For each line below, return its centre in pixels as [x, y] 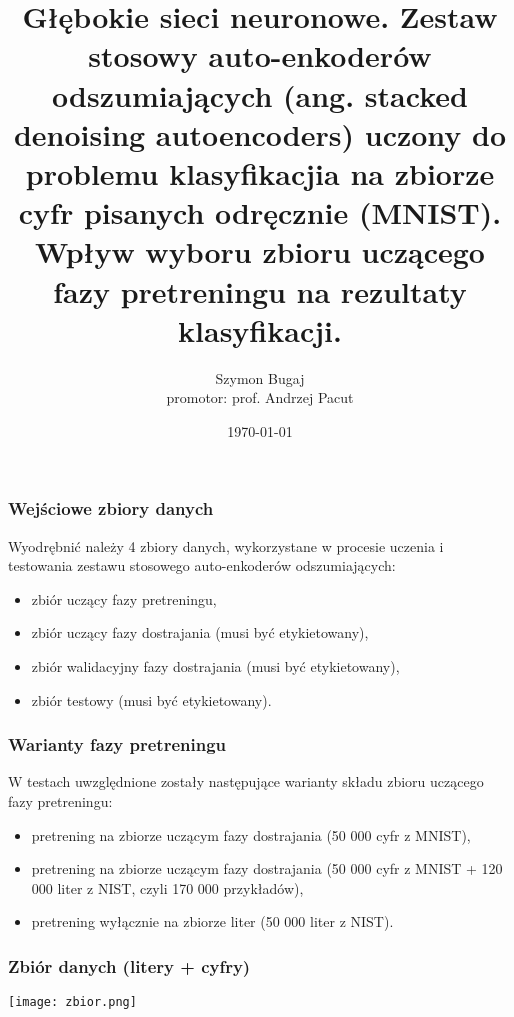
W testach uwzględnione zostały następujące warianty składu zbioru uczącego [246, 781]
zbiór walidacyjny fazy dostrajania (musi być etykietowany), [215, 666]
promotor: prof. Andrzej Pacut [260, 397]
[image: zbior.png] [72, 1002]
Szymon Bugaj [260, 377]
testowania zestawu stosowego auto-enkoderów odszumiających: [202, 565]
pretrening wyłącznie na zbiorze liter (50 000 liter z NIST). [212, 921]
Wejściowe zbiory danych [111, 508]
